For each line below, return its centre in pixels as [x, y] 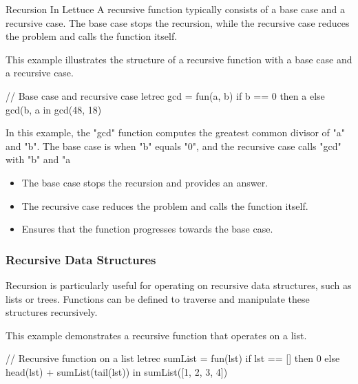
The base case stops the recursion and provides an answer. [145, 182]
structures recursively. [52, 312]
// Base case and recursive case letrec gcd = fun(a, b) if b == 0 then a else [165, 95]
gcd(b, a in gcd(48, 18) [54, 109]
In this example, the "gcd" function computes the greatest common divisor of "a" [176, 132]
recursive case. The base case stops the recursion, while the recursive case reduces [178, 22]
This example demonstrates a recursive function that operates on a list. [156, 335]
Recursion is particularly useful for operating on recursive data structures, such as [179, 285]
